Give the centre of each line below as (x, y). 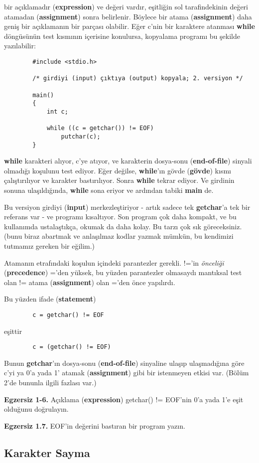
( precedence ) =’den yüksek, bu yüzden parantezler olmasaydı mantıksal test (123, 272)
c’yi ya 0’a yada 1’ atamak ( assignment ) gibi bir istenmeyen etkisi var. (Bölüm (127, 373)
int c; (57, 111)
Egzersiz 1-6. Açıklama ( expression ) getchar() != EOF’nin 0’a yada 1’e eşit (124, 399)
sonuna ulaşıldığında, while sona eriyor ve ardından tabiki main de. (109, 190)
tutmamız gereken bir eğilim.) (50, 245)
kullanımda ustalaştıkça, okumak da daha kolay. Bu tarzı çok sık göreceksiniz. (123, 226)
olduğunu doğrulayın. (36, 409)
